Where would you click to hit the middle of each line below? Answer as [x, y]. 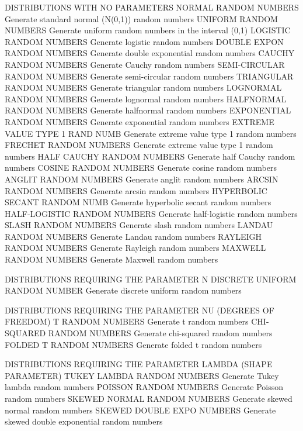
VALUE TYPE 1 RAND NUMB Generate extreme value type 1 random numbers [151, 133]
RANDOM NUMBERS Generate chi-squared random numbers [160, 333]
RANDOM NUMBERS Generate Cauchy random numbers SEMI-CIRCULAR [145, 64]
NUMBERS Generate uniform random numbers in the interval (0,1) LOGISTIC [148, 30]
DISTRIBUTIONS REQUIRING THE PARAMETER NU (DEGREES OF [140, 310]
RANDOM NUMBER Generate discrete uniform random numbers [123, 290]
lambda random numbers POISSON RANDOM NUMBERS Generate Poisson [144, 387]
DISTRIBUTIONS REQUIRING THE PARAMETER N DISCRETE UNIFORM [151, 279]
